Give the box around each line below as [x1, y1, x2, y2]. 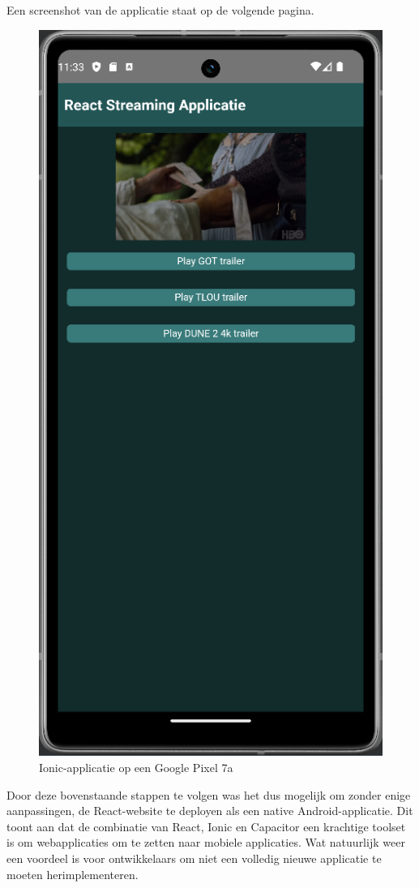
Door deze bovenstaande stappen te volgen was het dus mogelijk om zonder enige [6, 786, 411, 803]
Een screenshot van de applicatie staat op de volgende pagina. [6, 2, 314, 18]
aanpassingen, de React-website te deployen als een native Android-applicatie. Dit [6, 802, 413, 819]
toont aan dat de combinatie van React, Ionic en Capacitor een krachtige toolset [6, 817, 406, 834]
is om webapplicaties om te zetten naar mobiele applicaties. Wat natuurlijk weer [6, 834, 405, 851]
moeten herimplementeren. [6, 865, 139, 882]
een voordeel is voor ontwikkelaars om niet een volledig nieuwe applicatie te [6, 850, 382, 867]
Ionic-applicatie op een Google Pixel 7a [39, 759, 233, 776]
